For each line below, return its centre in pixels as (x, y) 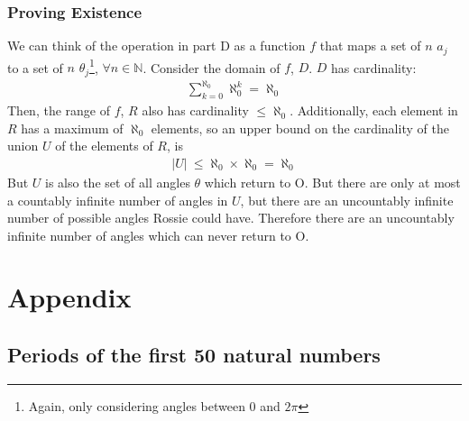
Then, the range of (59, 110)
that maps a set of (370, 46)
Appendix (69, 297)
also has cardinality (195, 110)
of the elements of (104, 146)
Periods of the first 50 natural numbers (194, 355)
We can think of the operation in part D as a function (156, 46)
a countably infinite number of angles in (118, 200)
